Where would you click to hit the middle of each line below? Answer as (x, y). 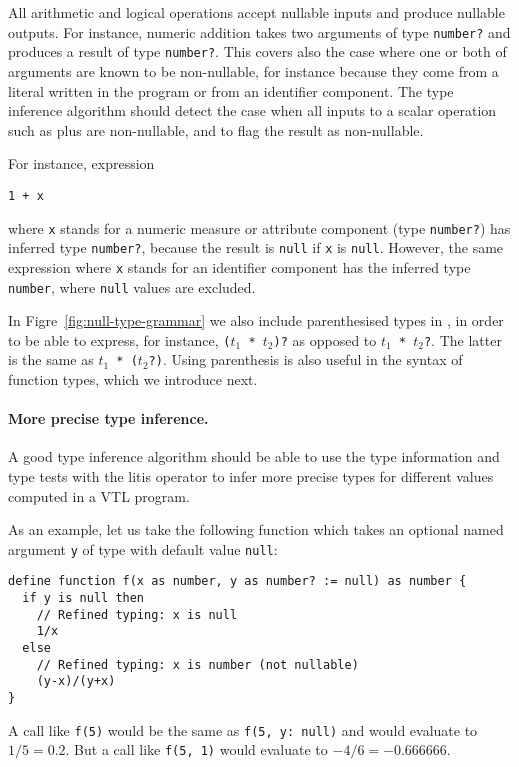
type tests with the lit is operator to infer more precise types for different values (251, 476)
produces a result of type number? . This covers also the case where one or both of (257, 51)
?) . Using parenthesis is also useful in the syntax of (305, 359)
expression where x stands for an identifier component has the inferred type (239, 266)
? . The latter (462, 339)
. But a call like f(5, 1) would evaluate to (196, 749)
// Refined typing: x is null (137, 614)
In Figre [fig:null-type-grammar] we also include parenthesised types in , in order (256, 320)
